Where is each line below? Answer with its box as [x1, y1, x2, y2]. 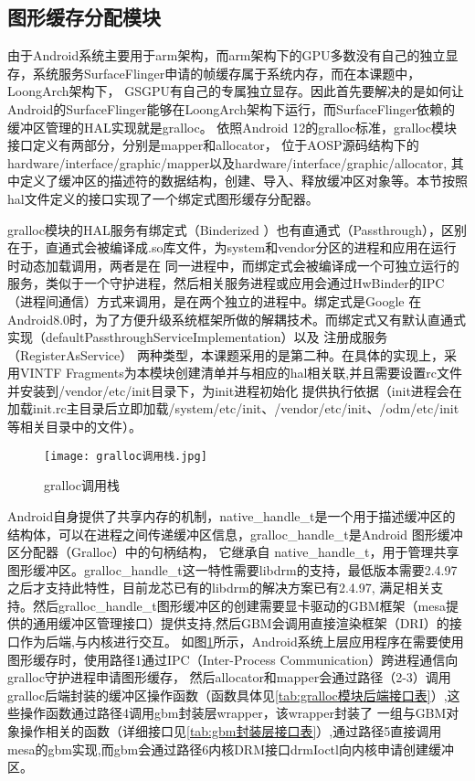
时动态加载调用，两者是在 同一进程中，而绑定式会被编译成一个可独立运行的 [7, 255, 459, 274]
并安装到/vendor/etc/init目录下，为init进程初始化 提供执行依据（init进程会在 [7, 380, 462, 400]
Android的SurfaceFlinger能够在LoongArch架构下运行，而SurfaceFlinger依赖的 [7, 99, 456, 118]
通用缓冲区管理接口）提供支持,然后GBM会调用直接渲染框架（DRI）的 [32, 614, 449, 633]
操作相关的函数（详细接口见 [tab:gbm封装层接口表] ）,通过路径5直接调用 [19, 722, 442, 741]
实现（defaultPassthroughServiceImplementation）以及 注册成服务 [7, 327, 388, 347]
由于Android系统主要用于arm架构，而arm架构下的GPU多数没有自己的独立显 [7, 46, 459, 65]
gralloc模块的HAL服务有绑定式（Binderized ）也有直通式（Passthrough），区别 [7, 219, 467, 239]
